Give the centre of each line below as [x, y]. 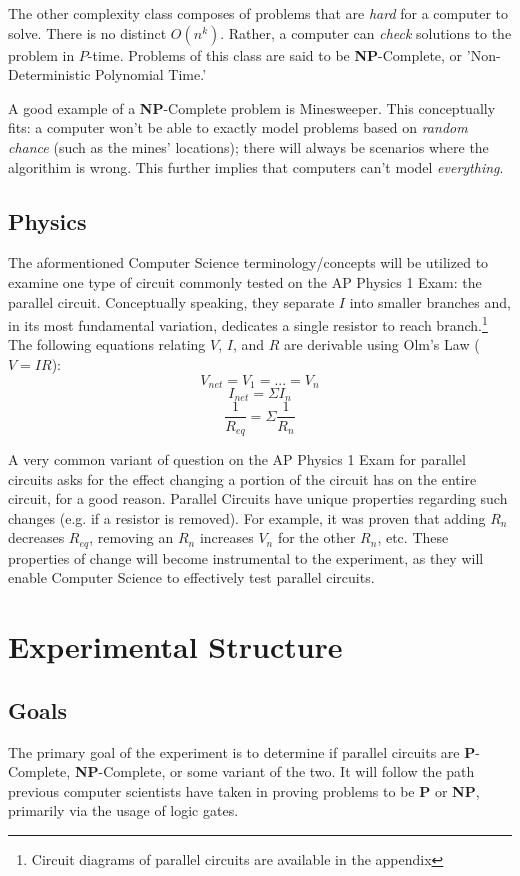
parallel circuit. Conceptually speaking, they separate [171, 301]
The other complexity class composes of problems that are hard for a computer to [258, 13]
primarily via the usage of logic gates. [123, 810]
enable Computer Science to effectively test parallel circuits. [191, 577]
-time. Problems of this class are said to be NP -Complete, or [275, 54]
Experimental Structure [175, 646]
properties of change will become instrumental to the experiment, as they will [246, 557]
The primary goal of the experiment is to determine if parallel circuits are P [242, 751]
